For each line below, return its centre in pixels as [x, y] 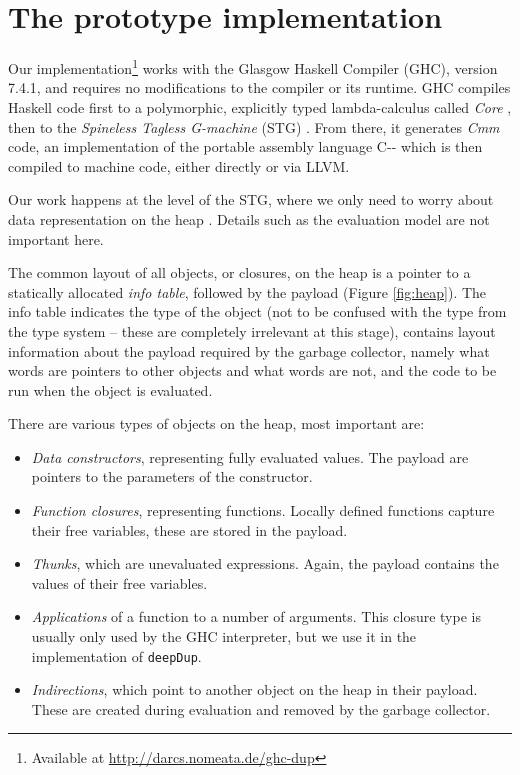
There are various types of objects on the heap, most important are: [216, 423]
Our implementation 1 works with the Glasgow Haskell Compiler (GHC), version [253, 66]
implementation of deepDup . [116, 655]
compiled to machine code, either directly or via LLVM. [179, 165]
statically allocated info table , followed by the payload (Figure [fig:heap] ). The [247, 291]
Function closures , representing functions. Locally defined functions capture [263, 510]
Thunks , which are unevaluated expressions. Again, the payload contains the [265, 563]
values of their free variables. [119, 582]
